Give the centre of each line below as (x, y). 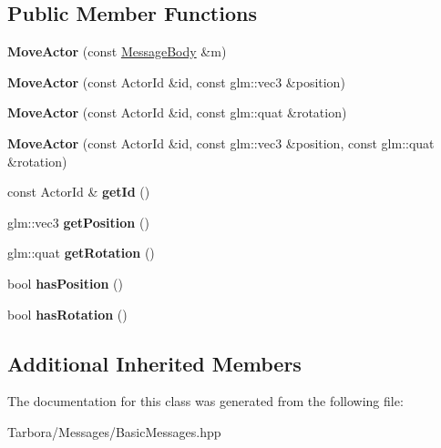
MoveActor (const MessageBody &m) (117, 51)
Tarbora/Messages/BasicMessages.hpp (114, 431)
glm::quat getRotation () (81, 253)
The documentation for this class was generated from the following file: (205, 401)
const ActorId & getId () (79, 192)
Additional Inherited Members (154, 363)
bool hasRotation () (67, 314)
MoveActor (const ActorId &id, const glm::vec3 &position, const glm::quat (221, 143)
